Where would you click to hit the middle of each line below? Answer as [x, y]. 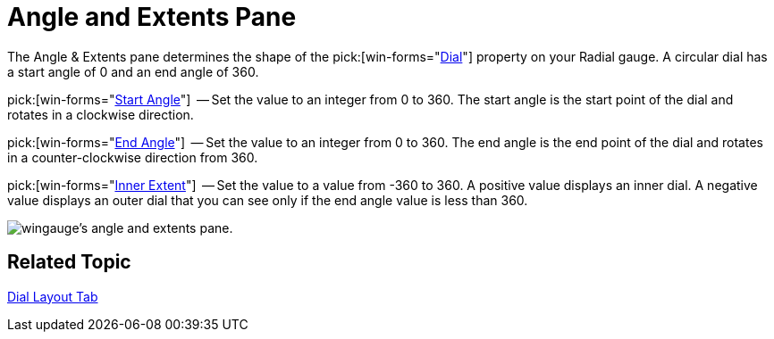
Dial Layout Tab [53, 296]
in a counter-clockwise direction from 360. [133, 157]
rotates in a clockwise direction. [101, 114]
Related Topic [69, 262]
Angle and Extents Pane [152, 17]
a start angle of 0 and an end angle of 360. [133, 71]
